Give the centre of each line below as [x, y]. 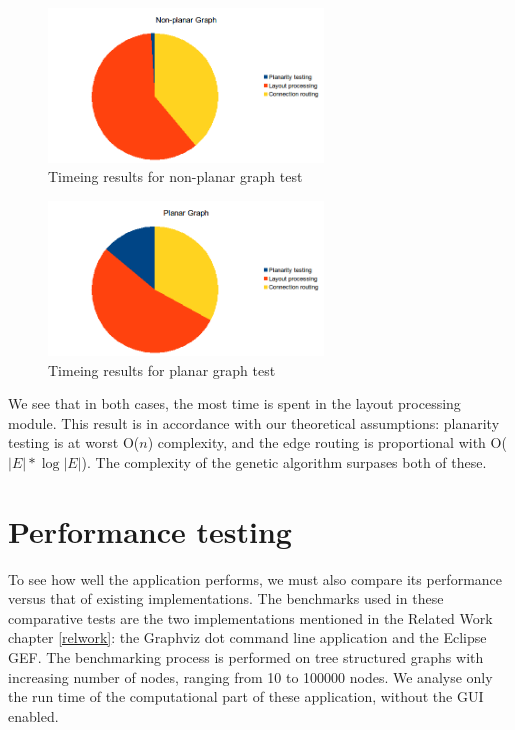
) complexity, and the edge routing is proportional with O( [327, 442]
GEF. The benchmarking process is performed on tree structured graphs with [246, 657]
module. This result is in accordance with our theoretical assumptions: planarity [254, 422]
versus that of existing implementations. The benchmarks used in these [226, 598]
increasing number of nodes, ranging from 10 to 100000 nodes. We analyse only [250, 676]
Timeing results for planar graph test [162, 369]
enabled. [33, 715]
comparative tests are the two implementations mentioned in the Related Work [250, 617]
